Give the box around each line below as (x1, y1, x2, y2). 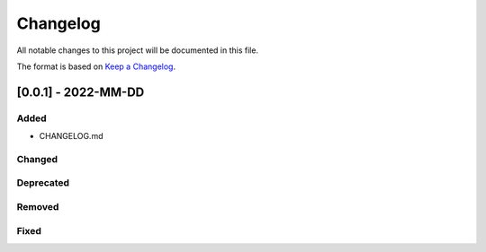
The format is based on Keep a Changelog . (16, 61, 175, 72)
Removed (16, 200, 59, 213)
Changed (16, 152, 58, 165)
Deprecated (16, 177, 70, 189)
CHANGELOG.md (39, 131, 103, 142)
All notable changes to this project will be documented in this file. (16, 45, 259, 56)
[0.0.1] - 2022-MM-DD (16, 84, 145, 100)
